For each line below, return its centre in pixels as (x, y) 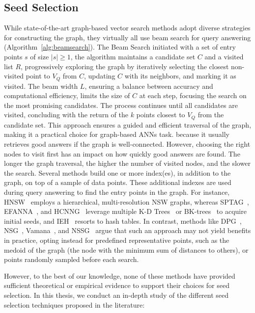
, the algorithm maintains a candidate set (133, 56)
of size (40, 56)
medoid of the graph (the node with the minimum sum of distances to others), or (126, 249)
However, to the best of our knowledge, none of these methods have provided (120, 275)
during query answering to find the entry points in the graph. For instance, (117, 192)
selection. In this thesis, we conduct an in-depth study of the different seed (116, 295)
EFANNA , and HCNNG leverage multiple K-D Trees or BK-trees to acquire (125, 211)
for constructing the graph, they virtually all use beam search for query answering (127, 37)
